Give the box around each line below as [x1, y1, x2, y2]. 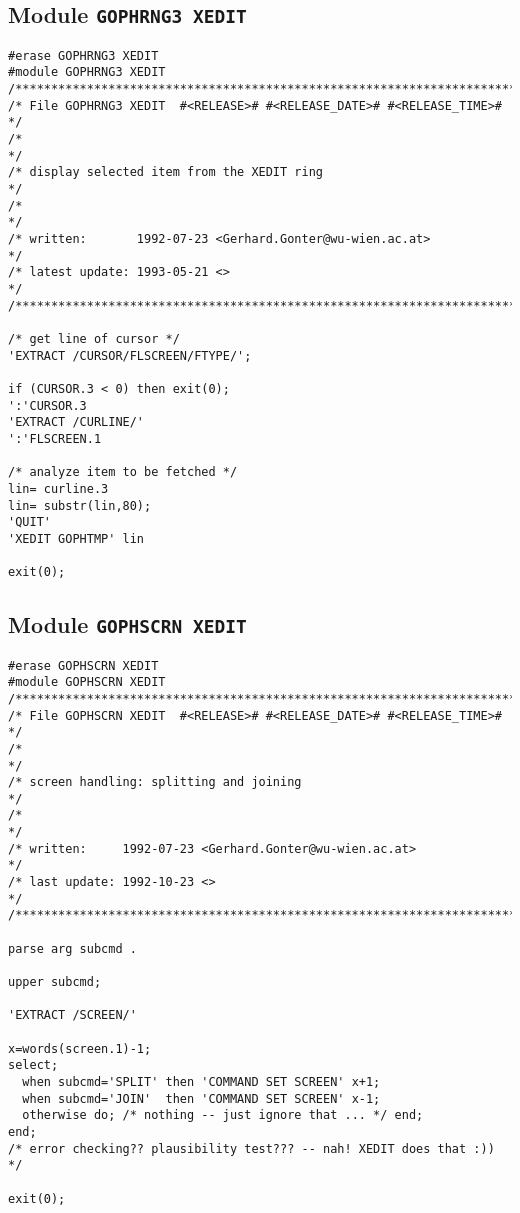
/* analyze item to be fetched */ [8, 465, 238, 480]
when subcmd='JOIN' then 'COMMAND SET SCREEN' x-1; [22, 1091, 381, 1106]
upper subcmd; [8, 975, 102, 990]
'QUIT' [8, 515, 51, 530]
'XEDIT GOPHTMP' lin [8, 531, 145, 546]
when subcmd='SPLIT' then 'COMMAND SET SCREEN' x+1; [22, 1074, 381, 1089]
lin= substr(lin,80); [8, 498, 152, 513]
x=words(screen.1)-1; [8, 1041, 152, 1056]
